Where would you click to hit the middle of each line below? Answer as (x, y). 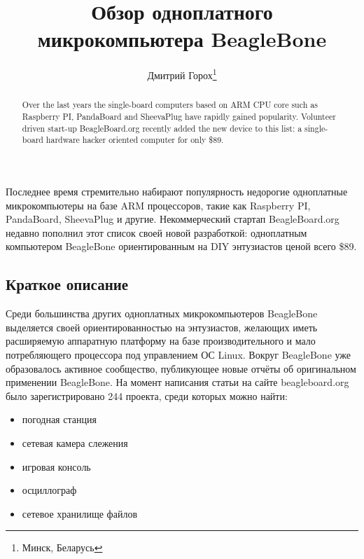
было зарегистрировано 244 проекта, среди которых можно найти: (147, 395)
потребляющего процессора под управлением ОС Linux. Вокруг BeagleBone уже (178, 354)
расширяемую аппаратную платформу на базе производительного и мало (161, 341)
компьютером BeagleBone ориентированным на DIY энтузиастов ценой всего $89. (181, 246)
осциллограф (49, 490)
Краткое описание (67, 284)
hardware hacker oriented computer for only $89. (135, 140)
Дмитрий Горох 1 (182, 74)
